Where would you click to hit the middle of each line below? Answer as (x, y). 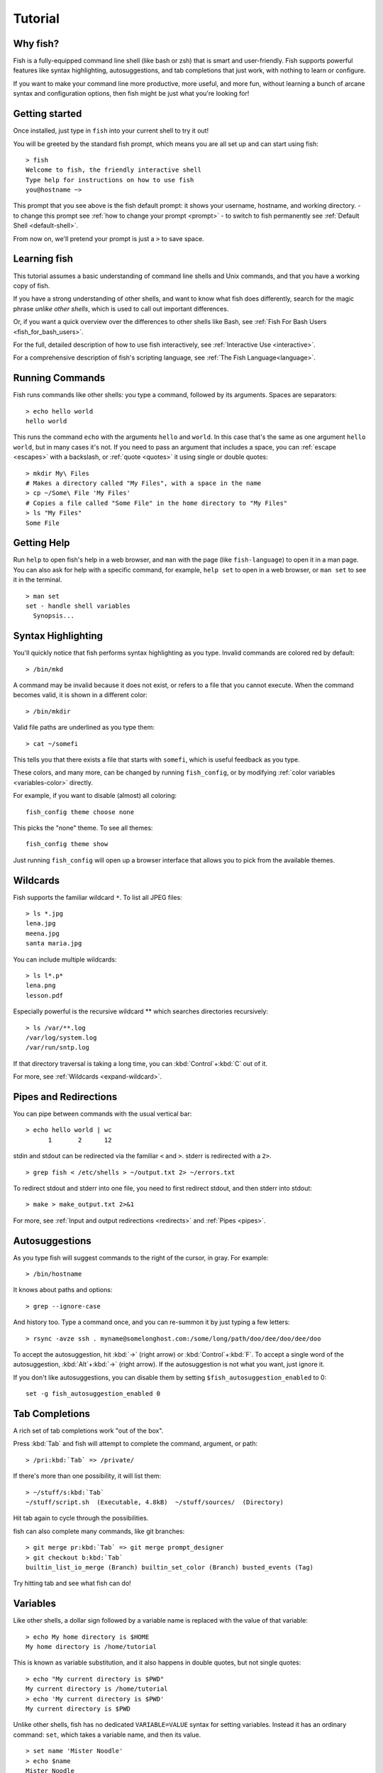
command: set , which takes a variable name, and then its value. (107, 1735)
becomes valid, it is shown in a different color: (81, 695)
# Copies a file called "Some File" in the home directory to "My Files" (157, 503)
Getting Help (41, 543)
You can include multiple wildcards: (65, 959)
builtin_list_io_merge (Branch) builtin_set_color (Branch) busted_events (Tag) (170, 1567)
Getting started (48, 114)
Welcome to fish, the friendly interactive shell (114, 170)
